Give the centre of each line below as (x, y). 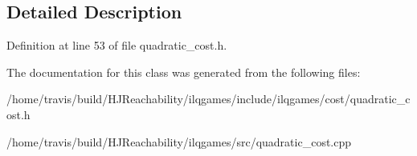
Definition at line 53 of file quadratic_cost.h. (117, 45)
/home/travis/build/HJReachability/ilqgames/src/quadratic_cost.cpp (179, 141)
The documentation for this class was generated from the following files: (184, 72)
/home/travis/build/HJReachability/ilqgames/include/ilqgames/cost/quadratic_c (208, 99)
